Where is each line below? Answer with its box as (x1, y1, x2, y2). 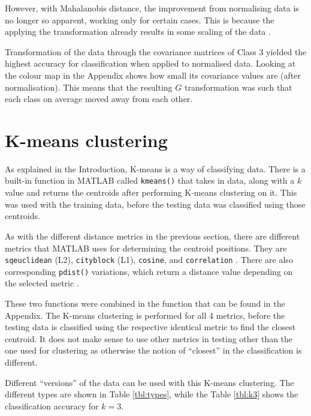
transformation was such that (184, 80, 292, 93)
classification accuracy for (5, 399, 99, 412)
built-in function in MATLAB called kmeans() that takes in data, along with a (5, 174, 295, 187)
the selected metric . (5, 277, 79, 289)
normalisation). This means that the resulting (5, 80, 173, 93)
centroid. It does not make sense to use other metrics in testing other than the (5, 332, 293, 345)
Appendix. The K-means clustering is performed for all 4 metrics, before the (5, 309, 285, 321)
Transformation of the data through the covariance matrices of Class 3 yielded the (5, 45, 307, 58)
